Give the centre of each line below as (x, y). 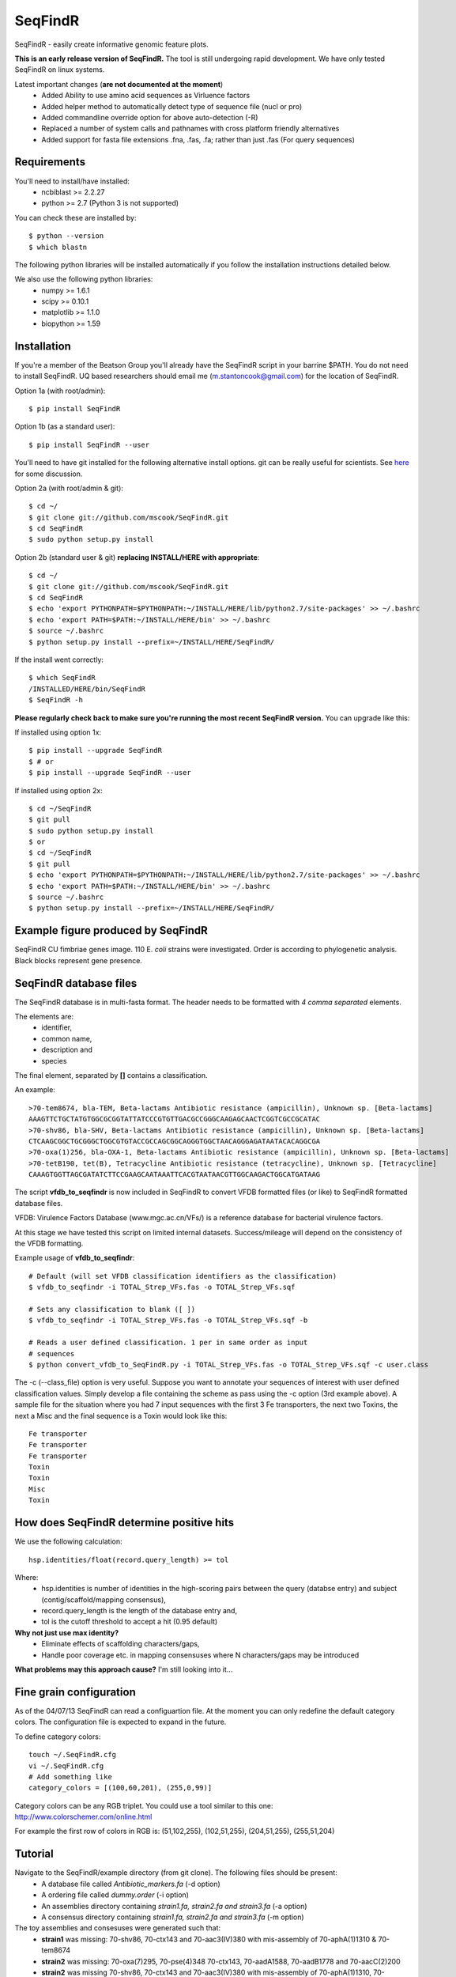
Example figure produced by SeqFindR (111, 930)
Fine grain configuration (75, 1692)
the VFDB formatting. (49, 1244)
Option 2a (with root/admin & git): (69, 488)
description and (67, 1050)
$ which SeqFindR (62, 678)
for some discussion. (49, 474)
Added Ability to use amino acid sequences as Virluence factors (146, 96)
